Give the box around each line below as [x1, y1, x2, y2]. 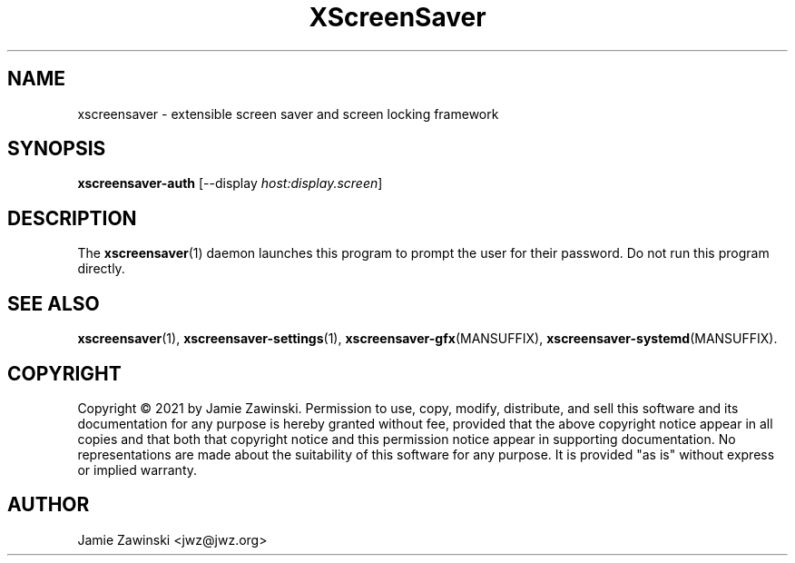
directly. [77, 261, 125, 277]
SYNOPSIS [7, 137, 106, 161]
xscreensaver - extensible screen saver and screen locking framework [77, 105, 499, 122]
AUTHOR [7, 493, 90, 517]
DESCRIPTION [7, 206, 137, 230]
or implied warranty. [77, 461, 198, 478]
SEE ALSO [7, 291, 100, 315]
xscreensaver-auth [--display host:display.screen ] [77, 175, 383, 192]
